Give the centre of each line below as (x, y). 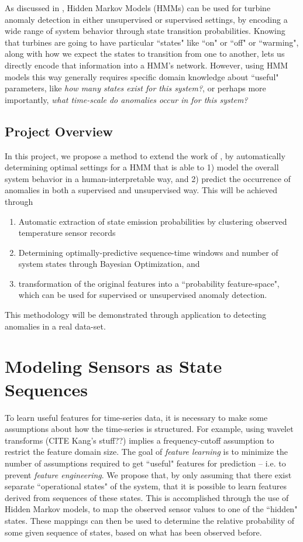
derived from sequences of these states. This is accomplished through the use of (147, 497)
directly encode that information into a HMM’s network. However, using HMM (147, 65)
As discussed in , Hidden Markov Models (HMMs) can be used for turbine (138, 8)
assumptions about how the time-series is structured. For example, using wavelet (149, 429)
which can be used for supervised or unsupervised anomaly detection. (143, 295)
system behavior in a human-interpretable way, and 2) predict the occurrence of (148, 178)
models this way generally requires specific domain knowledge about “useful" (142, 76)
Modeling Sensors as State (113, 366)
